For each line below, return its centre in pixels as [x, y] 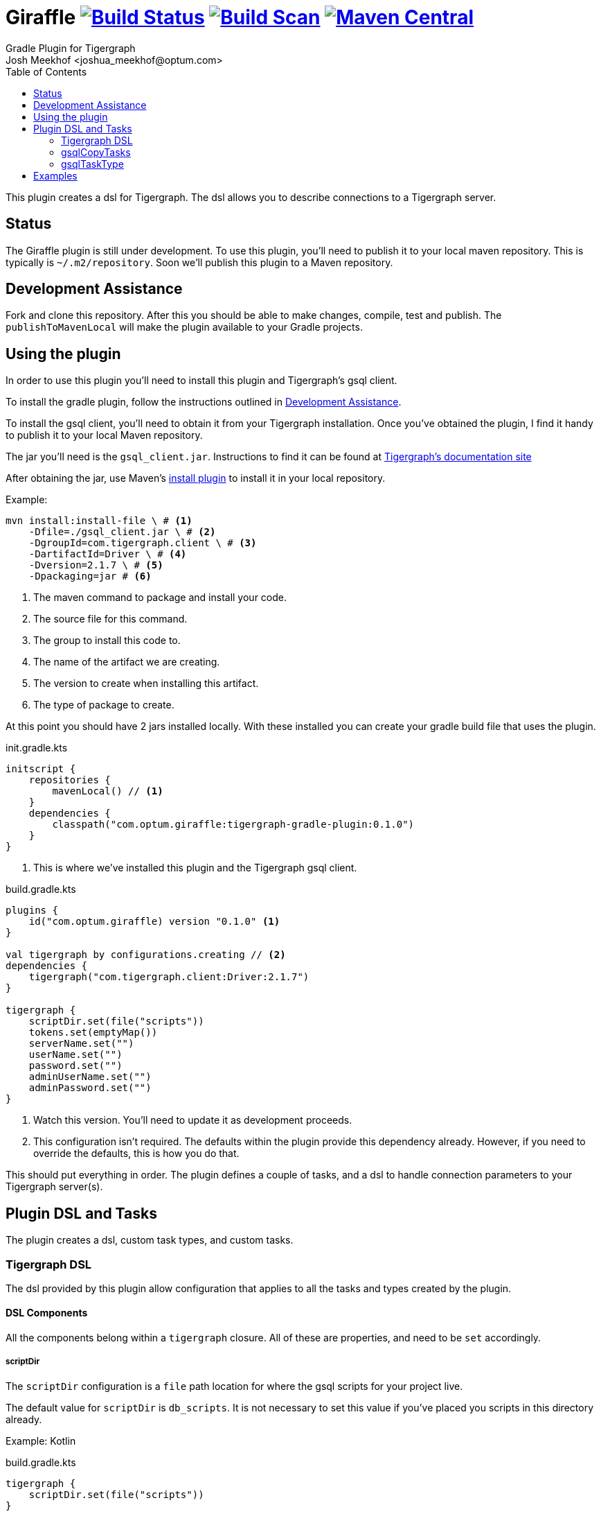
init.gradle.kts [37, 748]
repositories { [70, 780]
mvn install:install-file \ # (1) [99, 521]
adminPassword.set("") [90, 1088]
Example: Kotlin [41, 1441]
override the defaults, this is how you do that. [136, 1154]
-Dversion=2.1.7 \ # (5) [96, 565]
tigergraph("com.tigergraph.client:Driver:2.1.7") [169, 977]
